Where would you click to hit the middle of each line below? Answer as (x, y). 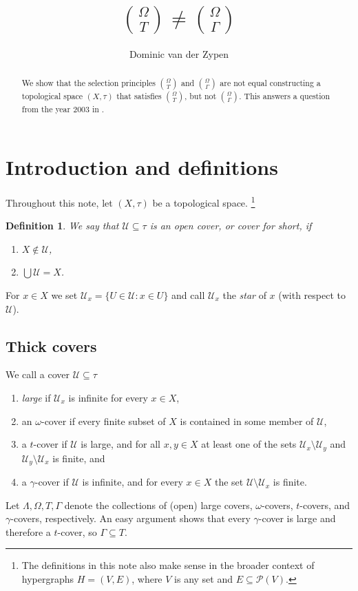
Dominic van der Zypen (179, 53)
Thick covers (51, 345)
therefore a (28, 531)
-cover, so (77, 531)
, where (147, 579)
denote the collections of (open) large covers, (158, 505)
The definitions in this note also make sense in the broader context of (168, 565)
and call (188, 295)
